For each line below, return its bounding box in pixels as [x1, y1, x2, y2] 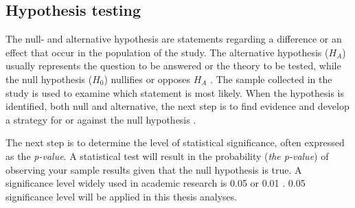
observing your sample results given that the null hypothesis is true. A [5, 162, 302, 176]
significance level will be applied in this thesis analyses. [5, 189, 238, 203]
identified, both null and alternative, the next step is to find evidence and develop [5, 99, 350, 113]
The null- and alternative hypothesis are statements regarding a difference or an [5, 32, 342, 46]
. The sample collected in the [210, 71, 332, 86]
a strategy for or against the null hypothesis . [5, 112, 196, 126]
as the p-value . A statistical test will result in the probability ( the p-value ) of [5, 148, 329, 163]
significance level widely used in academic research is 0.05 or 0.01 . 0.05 [5, 176, 306, 190]
